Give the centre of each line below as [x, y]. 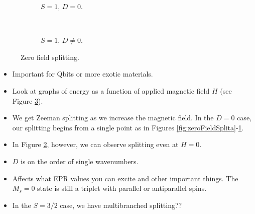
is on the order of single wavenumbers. [80, 161]
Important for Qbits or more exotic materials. [83, 74]
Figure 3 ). [28, 100]
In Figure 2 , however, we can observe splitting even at [95, 144]
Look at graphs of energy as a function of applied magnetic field [111, 90]
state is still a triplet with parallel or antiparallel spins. [122, 188]
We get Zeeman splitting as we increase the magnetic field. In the [113, 118]
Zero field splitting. [50, 57]
